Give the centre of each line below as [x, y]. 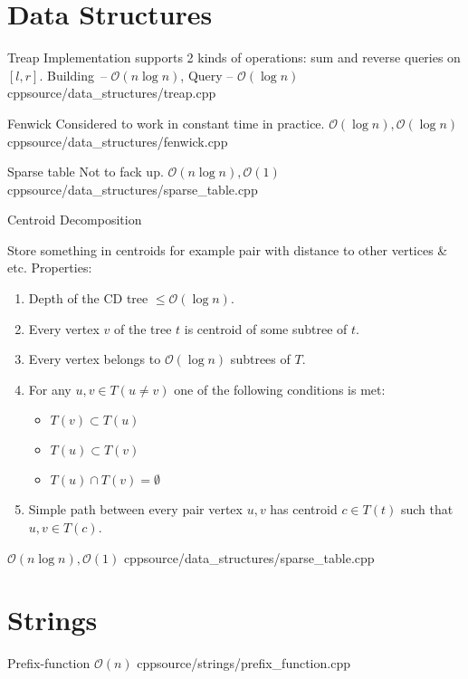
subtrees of [260, 359]
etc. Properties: [50, 268]
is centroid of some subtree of [266, 328]
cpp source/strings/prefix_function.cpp [244, 663]
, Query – [207, 75]
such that [427, 509]
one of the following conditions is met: [280, 389]
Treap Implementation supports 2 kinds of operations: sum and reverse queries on [234, 57]
